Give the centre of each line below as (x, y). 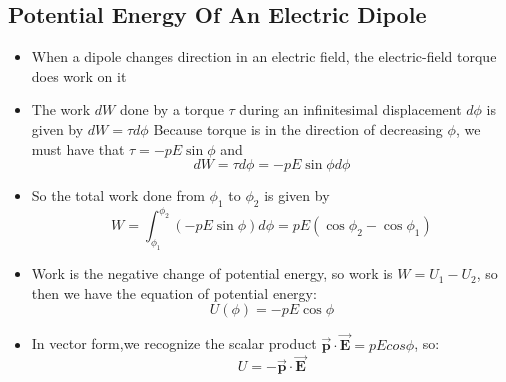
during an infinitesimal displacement (350, 109)
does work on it (79, 75)
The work (61, 109)
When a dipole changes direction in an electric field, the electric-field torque (264, 56)
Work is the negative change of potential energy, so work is (212, 273)
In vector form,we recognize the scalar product (174, 343)
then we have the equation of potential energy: (174, 292)
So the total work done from (118, 195)
